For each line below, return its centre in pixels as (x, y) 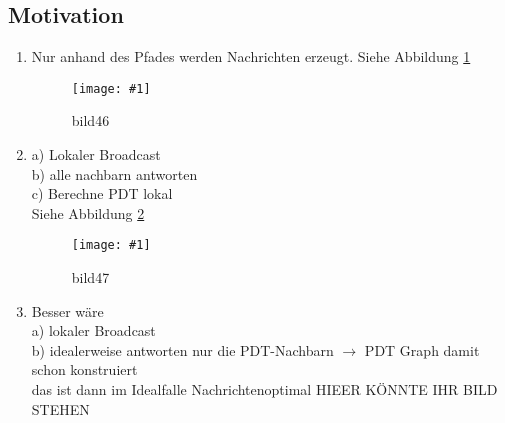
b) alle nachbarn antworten (114, 173)
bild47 (90, 277)
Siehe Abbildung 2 (88, 212)
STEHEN (60, 408)
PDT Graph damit (422, 349)
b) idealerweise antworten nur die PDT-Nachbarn (182, 349)
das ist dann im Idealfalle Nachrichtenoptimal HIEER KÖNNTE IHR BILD (264, 389)
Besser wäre (67, 310)
